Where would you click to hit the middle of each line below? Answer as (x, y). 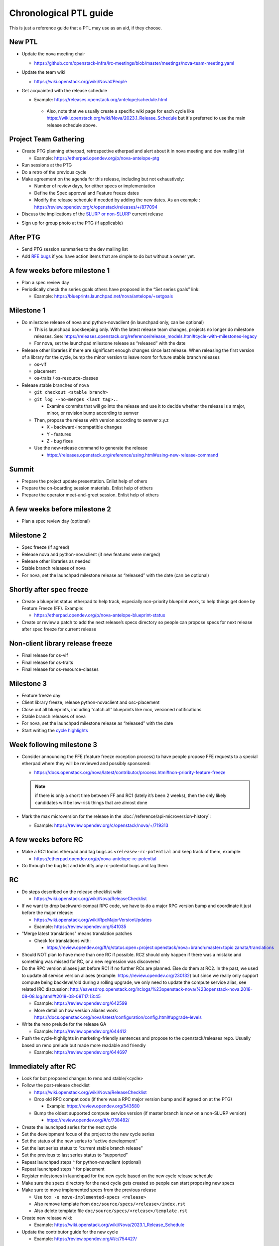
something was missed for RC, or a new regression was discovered (91, 961)
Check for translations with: (62, 940)
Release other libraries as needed (56, 561)
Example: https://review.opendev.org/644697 (81, 1052)
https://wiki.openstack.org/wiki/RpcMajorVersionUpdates (93, 920)
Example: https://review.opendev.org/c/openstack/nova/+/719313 (101, 825)
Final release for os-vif (45, 655)
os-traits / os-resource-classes (66, 378)
